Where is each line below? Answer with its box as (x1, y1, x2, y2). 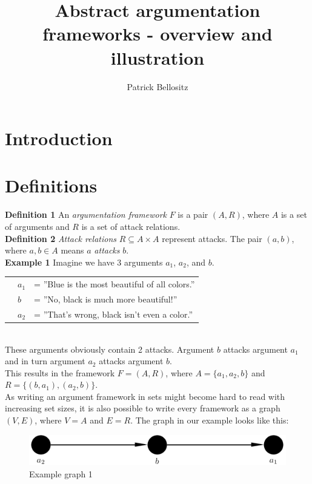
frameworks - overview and (42, 21, 273, 46)
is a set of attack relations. (81, 220, 181, 232)
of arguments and (5, 220, 70, 232)
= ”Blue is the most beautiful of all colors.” (34, 278, 195, 290)
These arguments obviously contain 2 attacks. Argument (5, 342, 214, 355)
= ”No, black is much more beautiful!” (34, 292, 178, 305)
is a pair (178, 208, 208, 221)
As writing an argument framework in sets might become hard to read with (5, 390, 285, 402)
